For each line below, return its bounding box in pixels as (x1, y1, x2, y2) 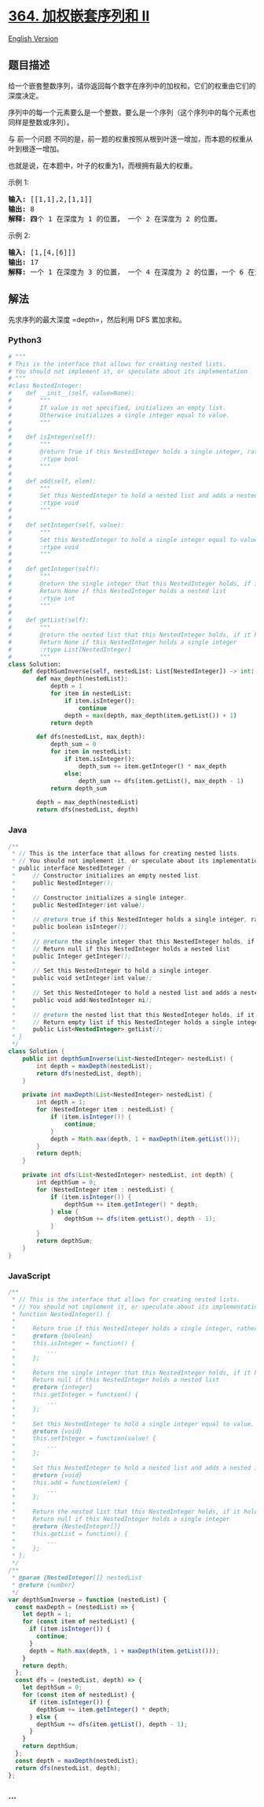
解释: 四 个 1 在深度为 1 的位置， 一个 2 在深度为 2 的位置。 (8, 214, 222, 223)
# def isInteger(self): (8, 433, 97, 441)
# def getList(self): (8, 616, 90, 625)
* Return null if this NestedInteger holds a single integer (11, 1516, 230, 1523)
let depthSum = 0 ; (22, 1683, 82, 1692)
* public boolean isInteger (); (11, 923, 128, 931)
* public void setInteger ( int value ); (11, 974, 153, 982)
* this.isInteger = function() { (11, 1340, 135, 1348)
